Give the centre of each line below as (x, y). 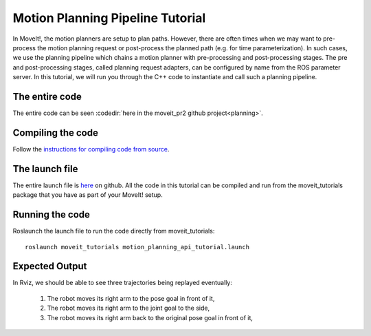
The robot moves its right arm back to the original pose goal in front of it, (150, 317)
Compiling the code (56, 133)
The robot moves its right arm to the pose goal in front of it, (131, 298)
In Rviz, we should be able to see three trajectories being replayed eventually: (123, 283)
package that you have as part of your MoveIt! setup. (88, 195)
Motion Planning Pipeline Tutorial (109, 18)
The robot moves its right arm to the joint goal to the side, (128, 308)
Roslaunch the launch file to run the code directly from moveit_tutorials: (114, 231)
